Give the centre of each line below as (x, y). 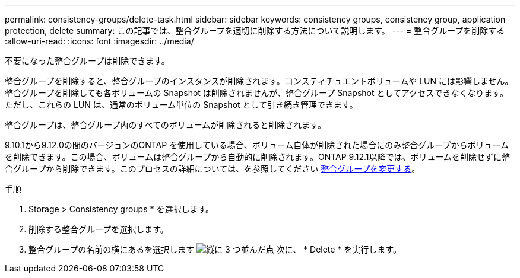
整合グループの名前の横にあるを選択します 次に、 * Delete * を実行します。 (215, 249)
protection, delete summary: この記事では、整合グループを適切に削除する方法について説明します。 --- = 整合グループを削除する (255, 31)
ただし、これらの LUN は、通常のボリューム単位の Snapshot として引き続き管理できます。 (181, 105)
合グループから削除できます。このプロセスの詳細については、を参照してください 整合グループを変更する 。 (213, 169)
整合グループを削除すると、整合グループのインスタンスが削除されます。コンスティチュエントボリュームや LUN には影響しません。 (259, 81)
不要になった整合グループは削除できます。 (87, 61)
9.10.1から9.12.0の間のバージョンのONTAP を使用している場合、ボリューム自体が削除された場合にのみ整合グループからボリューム (257, 145)
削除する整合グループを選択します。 (99, 229)
